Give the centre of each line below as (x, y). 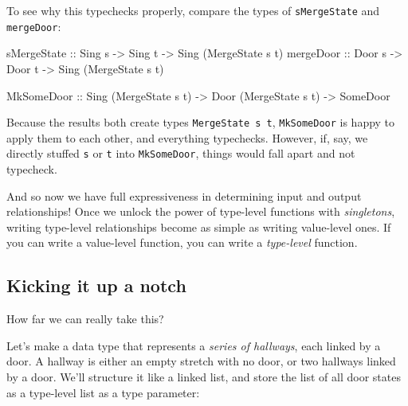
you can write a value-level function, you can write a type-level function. (182, 242)
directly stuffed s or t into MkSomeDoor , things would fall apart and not (181, 153)
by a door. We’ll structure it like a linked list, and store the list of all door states (204, 376)
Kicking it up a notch (96, 285)
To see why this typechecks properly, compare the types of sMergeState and (193, 10)
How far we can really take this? (85, 319)
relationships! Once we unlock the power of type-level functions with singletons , (201, 211)
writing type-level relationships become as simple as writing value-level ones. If (199, 226)
